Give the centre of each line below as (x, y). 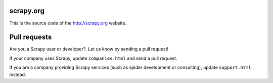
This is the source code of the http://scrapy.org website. (68, 23)
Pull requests (31, 37)
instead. (18, 74)
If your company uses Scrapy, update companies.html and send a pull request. (93, 58)
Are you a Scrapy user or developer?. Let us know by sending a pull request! (89, 49)
